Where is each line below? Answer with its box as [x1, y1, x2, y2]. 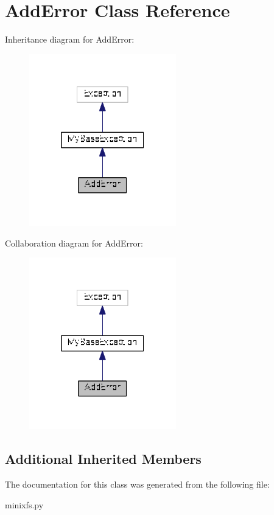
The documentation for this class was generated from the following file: [5, 478, 270, 491]
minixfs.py [5, 498, 44, 511]
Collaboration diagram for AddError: [5, 236, 143, 249]
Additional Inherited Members [5, 449, 202, 468]
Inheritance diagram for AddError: [5, 33, 135, 46]
